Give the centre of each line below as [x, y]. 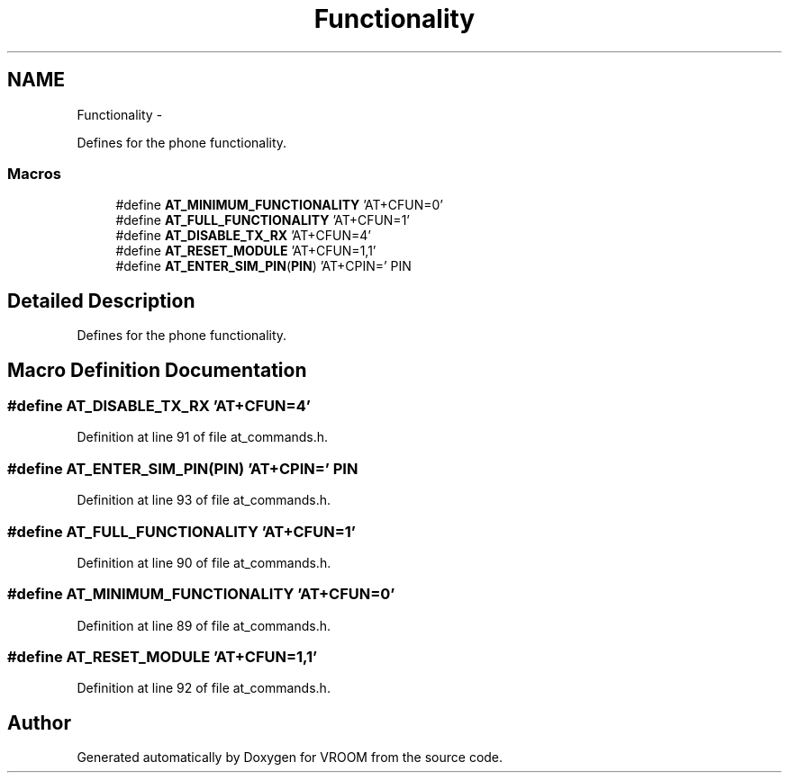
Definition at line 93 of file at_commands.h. [204, 500]
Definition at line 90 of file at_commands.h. [204, 562]
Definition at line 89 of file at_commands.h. [204, 625]
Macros [34, 173]
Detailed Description [101, 300]
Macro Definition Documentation [157, 370]
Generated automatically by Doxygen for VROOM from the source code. [290, 758]
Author [39, 722]
